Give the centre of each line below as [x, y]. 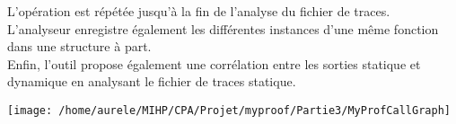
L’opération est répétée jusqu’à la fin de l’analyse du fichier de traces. [199, 11]
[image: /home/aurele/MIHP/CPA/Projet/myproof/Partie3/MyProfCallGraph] [229, 110]
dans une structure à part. [79, 46]
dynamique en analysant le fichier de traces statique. [152, 81]
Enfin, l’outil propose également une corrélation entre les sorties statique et [214, 63]
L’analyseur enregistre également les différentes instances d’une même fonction [223, 28]
